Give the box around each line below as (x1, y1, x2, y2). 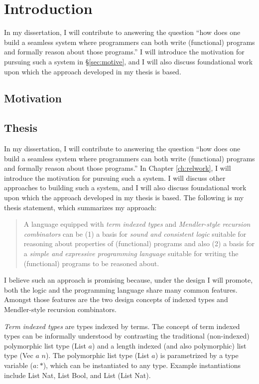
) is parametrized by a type (155, 350, 239, 361)
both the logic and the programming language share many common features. (4, 284, 238, 295)
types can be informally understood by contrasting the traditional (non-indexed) (4, 331, 250, 341)
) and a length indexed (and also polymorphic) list (92, 340, 247, 351)
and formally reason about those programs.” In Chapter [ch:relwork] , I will (4, 163, 231, 173)
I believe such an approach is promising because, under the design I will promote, (4, 275, 253, 285)
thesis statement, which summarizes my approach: (4, 202, 157, 212)
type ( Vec (4, 350, 33, 361)
